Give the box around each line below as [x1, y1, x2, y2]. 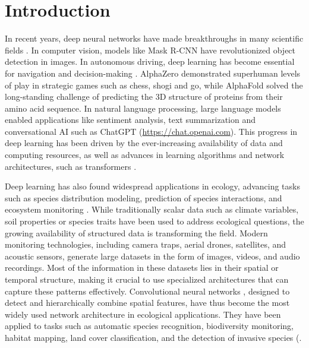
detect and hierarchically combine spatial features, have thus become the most [5, 296, 290, 309]
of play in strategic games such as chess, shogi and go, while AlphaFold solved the [5, 78, 303, 91]
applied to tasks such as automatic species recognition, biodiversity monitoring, [5, 319, 294, 332]
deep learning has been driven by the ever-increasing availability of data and [5, 137, 283, 149]
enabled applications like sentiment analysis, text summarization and [5, 113, 256, 126]
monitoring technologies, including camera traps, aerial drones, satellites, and [5, 238, 286, 251]
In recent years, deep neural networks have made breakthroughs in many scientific [5, 32, 304, 45]
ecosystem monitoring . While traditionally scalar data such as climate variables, [5, 203, 299, 216]
